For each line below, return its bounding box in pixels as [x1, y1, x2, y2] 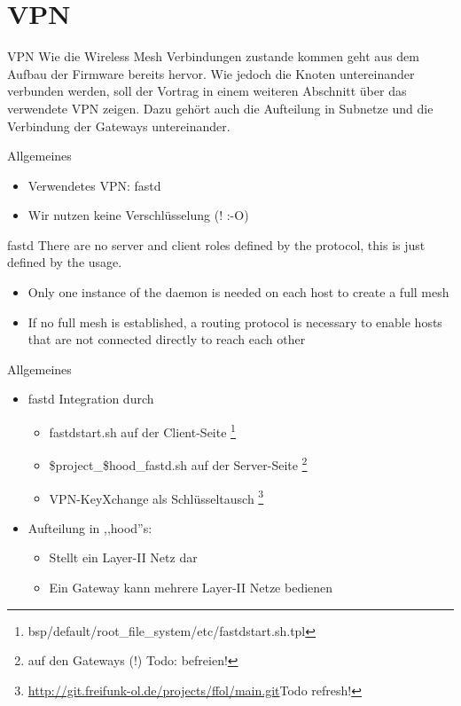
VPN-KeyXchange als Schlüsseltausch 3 [49, 486, 264, 507]
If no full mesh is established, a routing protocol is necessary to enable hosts [27, 312, 442, 331]
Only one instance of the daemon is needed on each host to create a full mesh [27, 283, 449, 302]
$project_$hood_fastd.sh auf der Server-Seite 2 [49, 453, 308, 474]
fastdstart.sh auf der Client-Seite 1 [49, 420, 236, 441]
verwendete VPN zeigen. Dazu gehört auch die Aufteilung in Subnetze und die [7, 98, 434, 117]
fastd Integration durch [27, 389, 154, 408]
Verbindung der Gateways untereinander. [7, 116, 230, 135]
